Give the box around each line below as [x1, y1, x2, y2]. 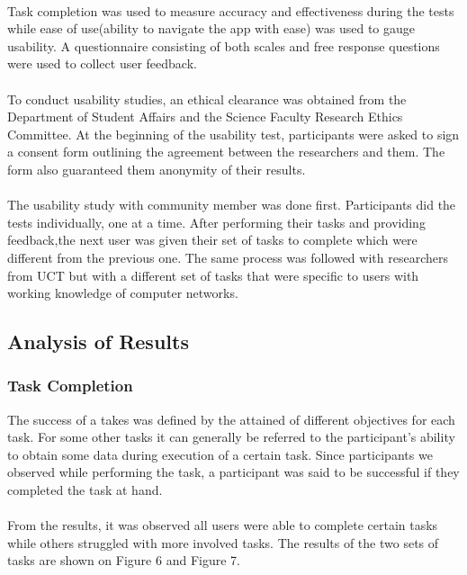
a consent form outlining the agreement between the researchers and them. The [7, 142, 445, 161]
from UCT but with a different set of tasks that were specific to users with [7, 265, 419, 284]
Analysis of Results [7, 328, 189, 355]
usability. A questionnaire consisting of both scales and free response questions [7, 36, 440, 55]
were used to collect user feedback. [7, 54, 197, 73]
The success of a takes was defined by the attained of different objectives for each [7, 409, 455, 428]
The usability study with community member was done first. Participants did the [7, 195, 456, 214]
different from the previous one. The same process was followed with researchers [7, 247, 448, 266]
